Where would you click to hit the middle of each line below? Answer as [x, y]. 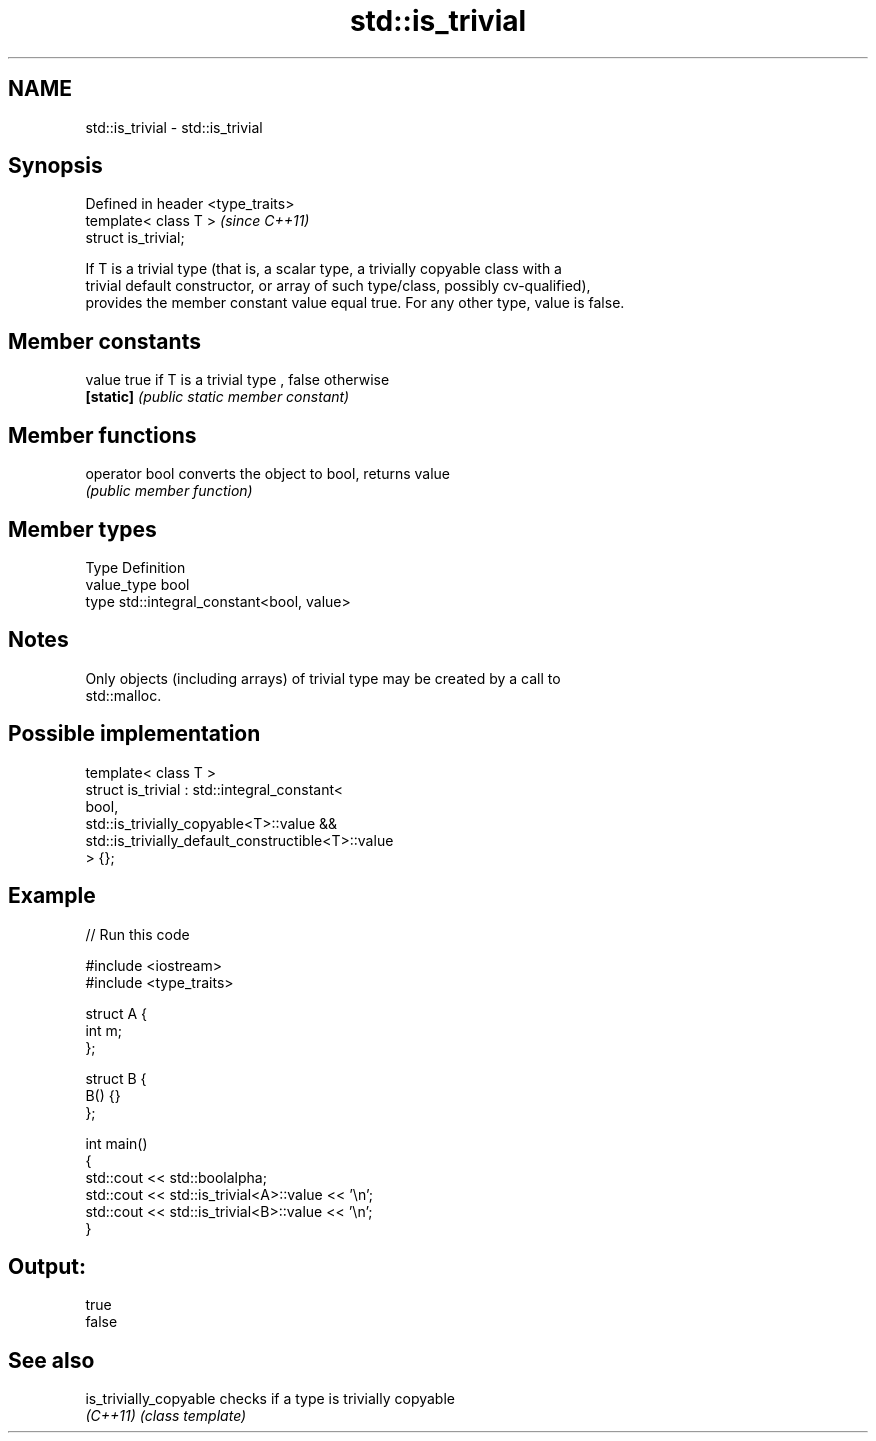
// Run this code [137, 934]
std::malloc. [123, 695]
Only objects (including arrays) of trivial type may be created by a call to [323, 678]
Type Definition [135, 567]
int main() [116, 1143]
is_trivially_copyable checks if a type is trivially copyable [270, 1399]
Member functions [102, 435]
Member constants [104, 341]
